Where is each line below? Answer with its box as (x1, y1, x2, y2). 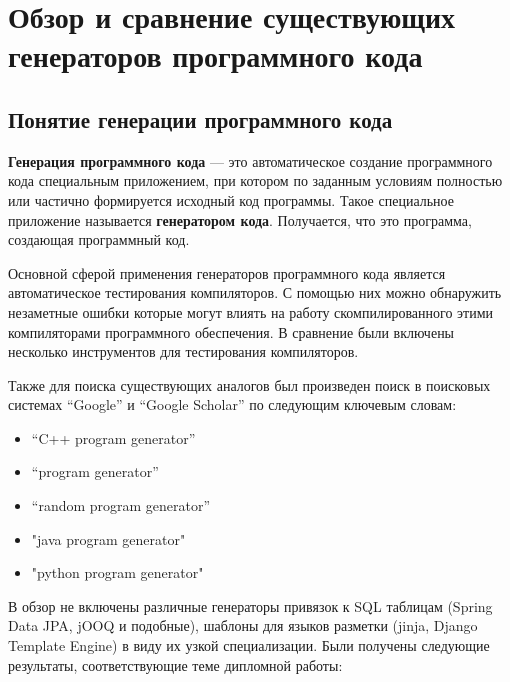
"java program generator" (31, 528, 186, 549)
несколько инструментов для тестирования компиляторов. (8, 341, 359, 362)
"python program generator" (31, 562, 204, 583)
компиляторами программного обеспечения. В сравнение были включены (8, 321, 455, 342)
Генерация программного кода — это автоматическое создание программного (8, 150, 493, 171)
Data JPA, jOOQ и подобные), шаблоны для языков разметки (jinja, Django (8, 615, 478, 636)
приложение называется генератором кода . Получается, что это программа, (8, 209, 472, 230)
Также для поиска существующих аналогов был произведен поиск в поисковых (8, 374, 491, 395)
